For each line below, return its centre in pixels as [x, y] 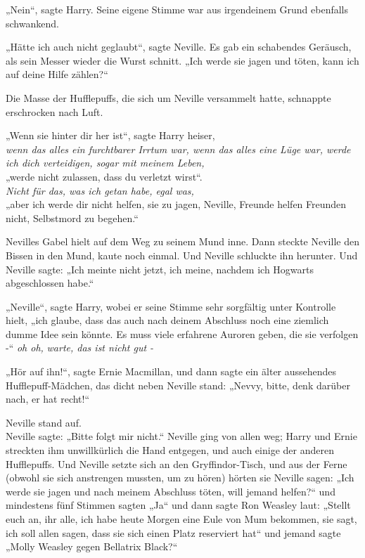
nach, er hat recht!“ [48, 399]
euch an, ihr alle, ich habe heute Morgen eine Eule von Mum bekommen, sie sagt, [181, 519]
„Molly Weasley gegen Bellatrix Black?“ [92, 546]
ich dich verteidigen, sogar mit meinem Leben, [105, 163]
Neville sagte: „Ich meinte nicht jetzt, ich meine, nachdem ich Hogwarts [160, 269]
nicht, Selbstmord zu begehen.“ [72, 218]
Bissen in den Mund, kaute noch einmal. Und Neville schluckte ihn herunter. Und [182, 255]
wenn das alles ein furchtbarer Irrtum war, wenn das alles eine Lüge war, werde [178, 149]
